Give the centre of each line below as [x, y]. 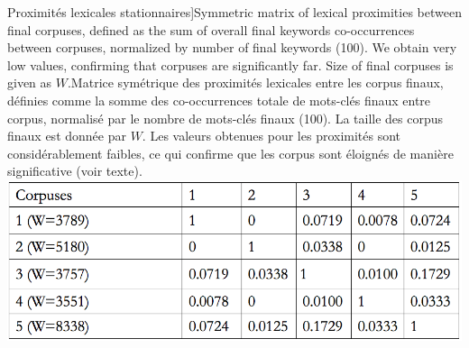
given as [30, 82]
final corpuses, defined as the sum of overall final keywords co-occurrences [211, 29]
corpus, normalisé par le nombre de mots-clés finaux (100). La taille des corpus [225, 118]
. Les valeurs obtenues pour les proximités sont [271, 136]
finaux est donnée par [67, 136]
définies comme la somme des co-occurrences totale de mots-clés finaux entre [219, 100]
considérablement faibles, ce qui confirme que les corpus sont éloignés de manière [230, 153]
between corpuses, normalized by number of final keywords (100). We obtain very [232, 47]
